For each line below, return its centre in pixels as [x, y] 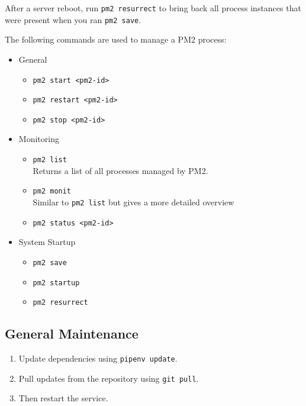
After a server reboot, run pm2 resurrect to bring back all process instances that [153, 8]
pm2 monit [52, 191]
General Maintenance [72, 333]
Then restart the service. [63, 398]
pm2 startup [56, 283]
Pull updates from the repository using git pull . [109, 378]
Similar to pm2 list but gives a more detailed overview [133, 202]
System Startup [47, 242]
